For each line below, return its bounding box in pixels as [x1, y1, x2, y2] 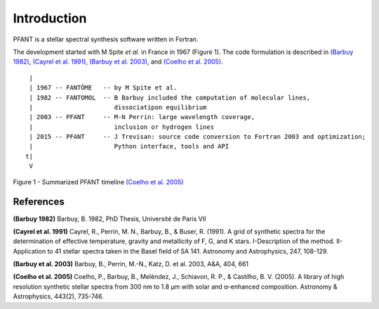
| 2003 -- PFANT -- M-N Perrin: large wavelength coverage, [29, 113, 255, 121]
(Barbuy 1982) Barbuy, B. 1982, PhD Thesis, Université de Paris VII [13, 214, 206, 223]
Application [13, 247, 46, 255]
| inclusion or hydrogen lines [29, 123, 214, 131]
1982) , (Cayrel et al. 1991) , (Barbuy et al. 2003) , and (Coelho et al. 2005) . [13, 57, 224, 66]
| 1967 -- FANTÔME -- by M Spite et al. [29, 84, 178, 92]
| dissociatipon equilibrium [29, 103, 207, 111]
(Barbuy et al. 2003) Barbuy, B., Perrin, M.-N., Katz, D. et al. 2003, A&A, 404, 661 [13, 260, 249, 268]
